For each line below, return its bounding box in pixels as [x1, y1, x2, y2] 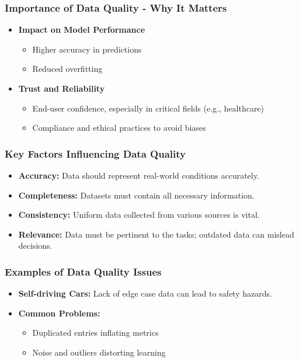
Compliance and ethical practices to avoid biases [32, 121, 206, 134]
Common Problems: [18, 307, 100, 319]
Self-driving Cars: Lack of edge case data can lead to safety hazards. [18, 287, 272, 300]
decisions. [18, 239, 53, 252]
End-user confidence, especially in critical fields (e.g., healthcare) [32, 102, 265, 114]
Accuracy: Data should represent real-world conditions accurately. [18, 169, 259, 181]
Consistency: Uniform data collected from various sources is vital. [18, 208, 260, 221]
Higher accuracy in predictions [32, 43, 142, 55]
